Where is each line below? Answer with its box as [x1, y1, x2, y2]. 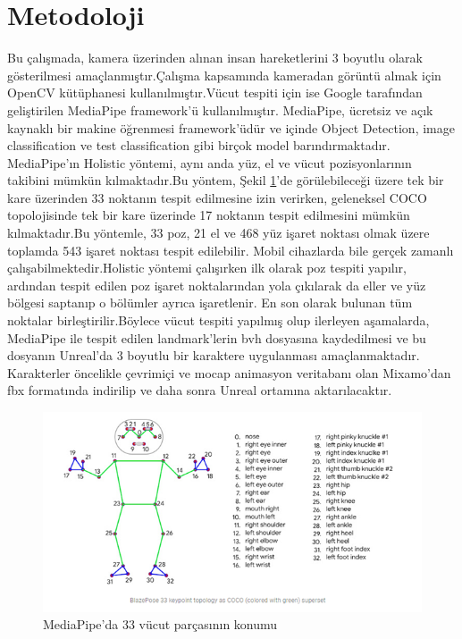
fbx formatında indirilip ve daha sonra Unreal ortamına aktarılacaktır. [7, 381, 392, 399]
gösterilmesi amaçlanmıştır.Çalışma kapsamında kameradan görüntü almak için [7, 65, 441, 84]
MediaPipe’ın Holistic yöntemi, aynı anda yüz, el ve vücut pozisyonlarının [7, 153, 412, 172]
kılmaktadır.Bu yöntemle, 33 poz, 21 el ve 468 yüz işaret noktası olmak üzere [7, 223, 430, 242]
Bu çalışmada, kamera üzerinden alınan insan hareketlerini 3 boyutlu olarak [7, 48, 423, 67]
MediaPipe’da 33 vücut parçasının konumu [43, 615, 278, 634]
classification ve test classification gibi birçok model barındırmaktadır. [7, 136, 391, 155]
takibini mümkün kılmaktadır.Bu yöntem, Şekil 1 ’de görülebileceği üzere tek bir [7, 171, 444, 189]
